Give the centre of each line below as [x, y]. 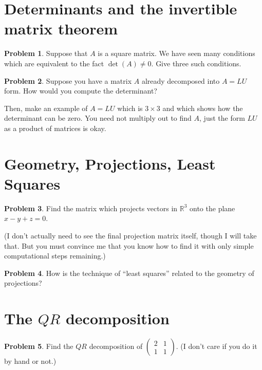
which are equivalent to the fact [54, 63]
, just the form [222, 118]
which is [130, 108]
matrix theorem [61, 29]
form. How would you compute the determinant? [81, 91]
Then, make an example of [46, 108]
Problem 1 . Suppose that [46, 53]
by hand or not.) [30, 361]
